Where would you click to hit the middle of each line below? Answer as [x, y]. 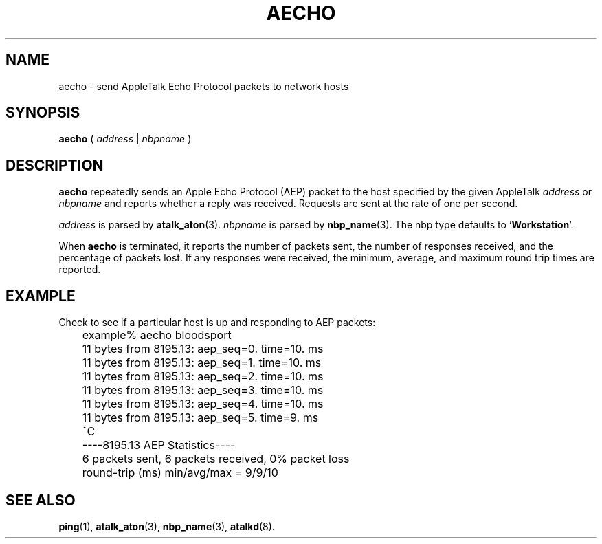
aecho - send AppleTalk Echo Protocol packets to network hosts [204, 86]
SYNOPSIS [43, 113]
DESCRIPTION [55, 165]
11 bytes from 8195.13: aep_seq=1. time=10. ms [202, 363]
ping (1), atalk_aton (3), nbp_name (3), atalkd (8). [167, 526]
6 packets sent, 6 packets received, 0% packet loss [216, 459]
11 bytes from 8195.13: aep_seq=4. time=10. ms [203, 404]
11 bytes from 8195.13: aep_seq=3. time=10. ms [203, 390]
